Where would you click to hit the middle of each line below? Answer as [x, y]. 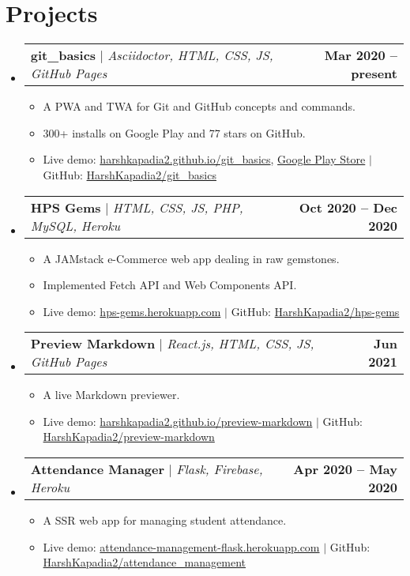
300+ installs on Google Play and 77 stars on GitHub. [174, 132]
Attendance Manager [98, 469]
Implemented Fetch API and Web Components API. [170, 285]
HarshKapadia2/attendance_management [145, 562]
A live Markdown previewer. [111, 395]
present [374, 73]
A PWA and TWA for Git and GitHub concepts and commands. [199, 106]
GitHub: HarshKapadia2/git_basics [130, 174]
